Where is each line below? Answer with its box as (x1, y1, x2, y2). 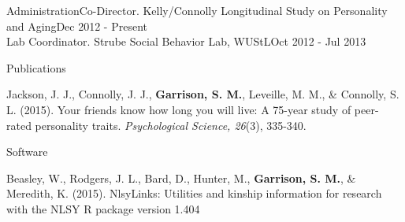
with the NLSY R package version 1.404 (6, 200, 200, 216)
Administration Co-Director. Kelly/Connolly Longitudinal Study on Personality (6, 2, 388, 18)
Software (6, 143, 48, 160)
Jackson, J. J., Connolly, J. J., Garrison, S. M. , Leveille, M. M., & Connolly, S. (6, 86, 399, 102)
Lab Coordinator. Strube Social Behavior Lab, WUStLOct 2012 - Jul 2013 (6, 33, 366, 50)
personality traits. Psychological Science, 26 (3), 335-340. (35, 117, 307, 133)
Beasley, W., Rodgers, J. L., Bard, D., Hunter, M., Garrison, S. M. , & (6, 169, 356, 186)
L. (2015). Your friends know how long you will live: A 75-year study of (6, 101, 351, 117)
